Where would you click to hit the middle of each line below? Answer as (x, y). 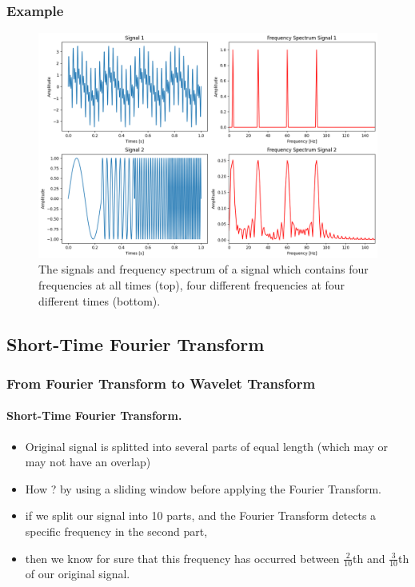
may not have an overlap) (88, 462)
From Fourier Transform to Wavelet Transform (161, 383)
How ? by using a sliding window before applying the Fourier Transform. (203, 488)
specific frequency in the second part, (116, 531)
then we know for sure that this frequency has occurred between (182, 558)
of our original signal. (78, 574)
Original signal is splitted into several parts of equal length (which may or (207, 446)
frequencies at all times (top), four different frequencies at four (192, 284)
